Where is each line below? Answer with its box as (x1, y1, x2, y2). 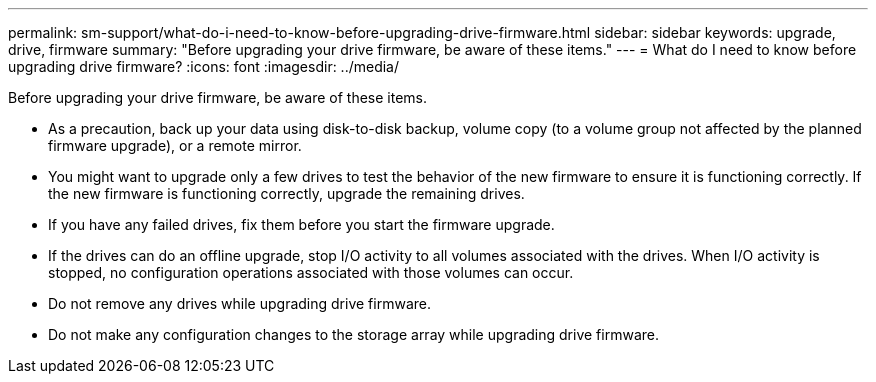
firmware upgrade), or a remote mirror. (48, 137, 302, 154)
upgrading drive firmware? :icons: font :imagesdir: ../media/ (8, 58, 400, 75)
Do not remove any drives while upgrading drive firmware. (48, 295, 431, 312)
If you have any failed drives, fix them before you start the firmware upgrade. (48, 216, 555, 233)
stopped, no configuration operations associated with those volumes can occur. (48, 264, 574, 281)
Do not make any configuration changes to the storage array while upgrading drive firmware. (48, 326, 659, 343)
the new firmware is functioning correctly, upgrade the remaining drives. (48, 185, 525, 202)
